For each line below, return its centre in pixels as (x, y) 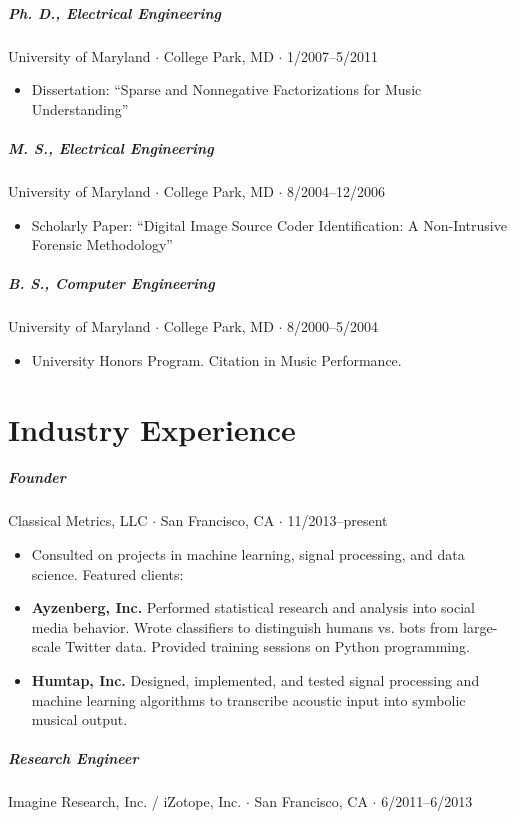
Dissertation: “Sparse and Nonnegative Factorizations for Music (226, 89)
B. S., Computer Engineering (111, 283)
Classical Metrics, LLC (78, 520)
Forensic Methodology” (102, 244)
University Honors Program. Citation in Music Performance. (216, 359)
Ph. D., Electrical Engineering (115, 12)
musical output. (79, 719)
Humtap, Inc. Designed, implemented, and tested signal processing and (255, 679)
